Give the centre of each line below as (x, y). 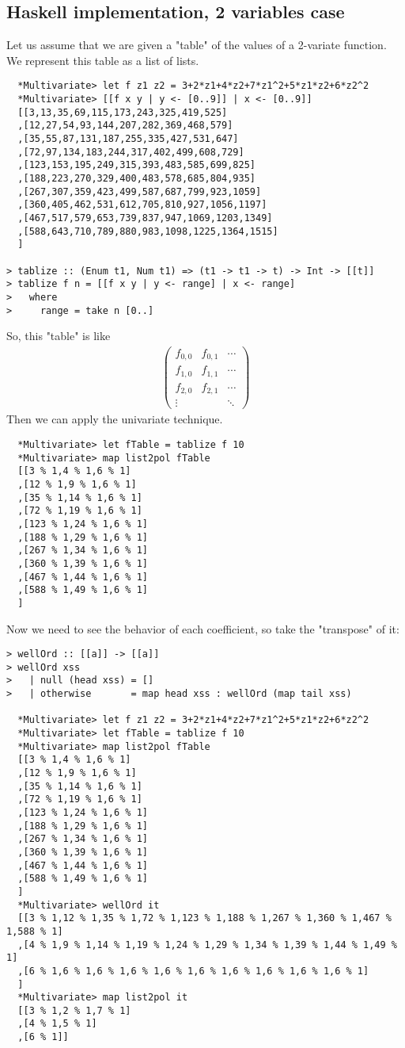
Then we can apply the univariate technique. (115, 419)
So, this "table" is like (59, 336)
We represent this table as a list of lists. (103, 60)
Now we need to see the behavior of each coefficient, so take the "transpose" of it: (203, 628)
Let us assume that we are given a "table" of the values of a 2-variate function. (197, 45)
